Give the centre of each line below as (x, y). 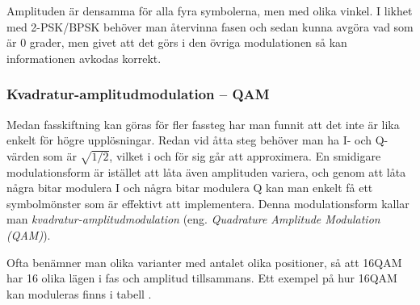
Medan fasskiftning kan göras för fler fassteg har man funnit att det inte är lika (203, 124)
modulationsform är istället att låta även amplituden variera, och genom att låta (206, 171)
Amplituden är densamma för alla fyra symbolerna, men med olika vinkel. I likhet (210, 10)
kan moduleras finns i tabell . (79, 293)
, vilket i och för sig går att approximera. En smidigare (245, 155)
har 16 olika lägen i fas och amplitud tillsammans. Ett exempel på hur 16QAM (202, 278)
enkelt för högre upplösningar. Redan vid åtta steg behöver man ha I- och (189, 140)
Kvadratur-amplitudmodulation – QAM (138, 94)
